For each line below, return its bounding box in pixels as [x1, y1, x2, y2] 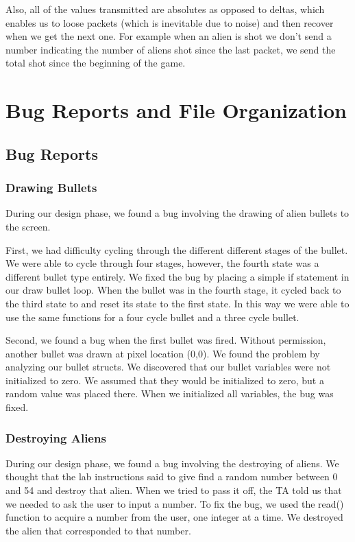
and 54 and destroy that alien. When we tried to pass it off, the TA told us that [5, 483, 342, 497]
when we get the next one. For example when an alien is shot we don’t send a [5, 29, 332, 43]
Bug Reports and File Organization [5, 96, 347, 124]
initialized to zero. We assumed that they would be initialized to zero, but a [5, 373, 324, 387]
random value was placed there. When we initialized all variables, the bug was [5, 386, 334, 401]
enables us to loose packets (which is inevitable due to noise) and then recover [5, 15, 334, 30]
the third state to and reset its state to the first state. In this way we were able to [5, 296, 350, 310]
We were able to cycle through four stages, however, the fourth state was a [5, 256, 319, 270]
